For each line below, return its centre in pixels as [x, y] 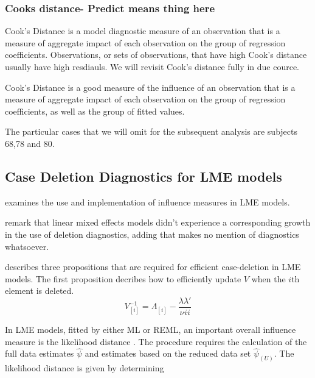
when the [268, 278]
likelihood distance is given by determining [85, 368]
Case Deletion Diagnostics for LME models [144, 176]
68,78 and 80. [30, 143]
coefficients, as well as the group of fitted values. [95, 111]
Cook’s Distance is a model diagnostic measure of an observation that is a [143, 31]
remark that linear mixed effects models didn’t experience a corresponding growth [158, 222]
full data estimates [40, 353]
